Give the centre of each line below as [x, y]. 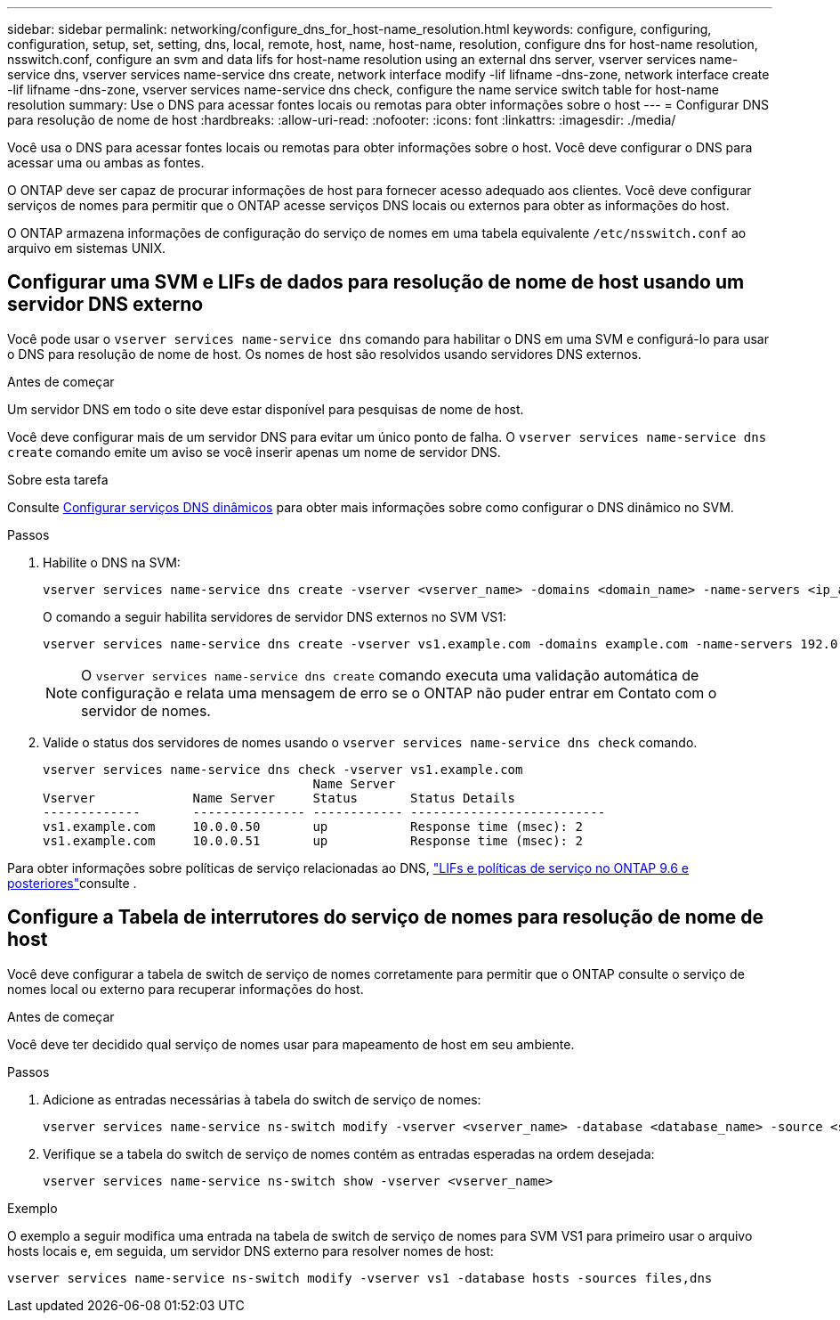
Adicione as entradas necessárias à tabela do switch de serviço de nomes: [262, 1099]
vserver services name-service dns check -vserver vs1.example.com [283, 769]
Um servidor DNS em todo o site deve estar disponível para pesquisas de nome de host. [266, 409]
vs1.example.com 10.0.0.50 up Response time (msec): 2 [313, 826]
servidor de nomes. [146, 710]
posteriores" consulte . [72, 883]
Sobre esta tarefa [58, 479]
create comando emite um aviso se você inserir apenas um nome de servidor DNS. [254, 452]
